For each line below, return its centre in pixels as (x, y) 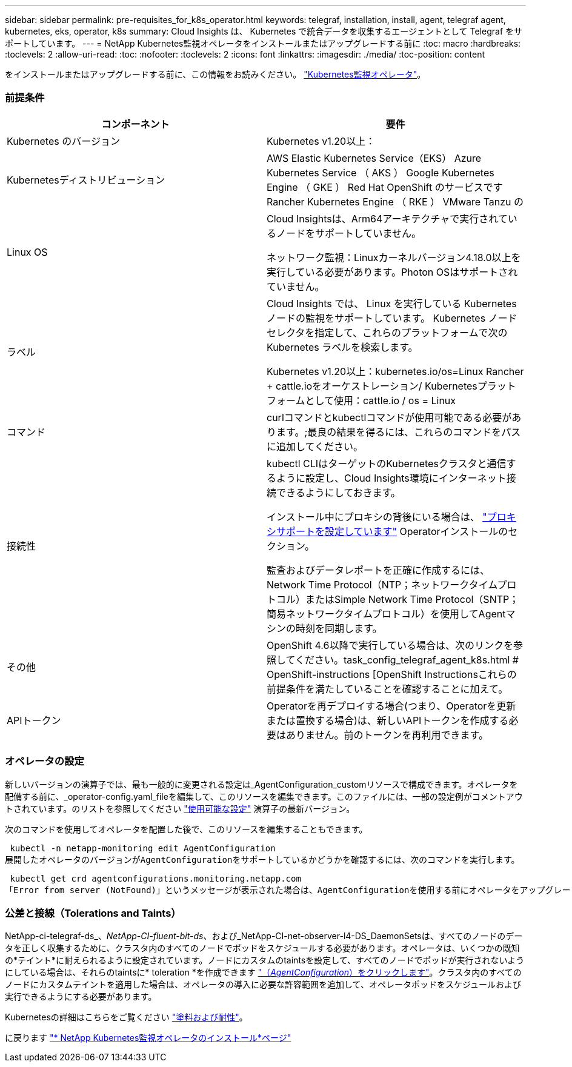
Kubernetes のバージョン (63, 141)
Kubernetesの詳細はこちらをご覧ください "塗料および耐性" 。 (126, 1017)
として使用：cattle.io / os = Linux (381, 400)
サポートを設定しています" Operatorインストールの (392, 531)
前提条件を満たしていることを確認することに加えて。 (387, 689)
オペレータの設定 (45, 761)
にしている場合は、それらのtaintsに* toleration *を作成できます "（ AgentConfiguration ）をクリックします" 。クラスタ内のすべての (263, 972)
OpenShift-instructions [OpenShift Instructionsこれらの (392, 674)
